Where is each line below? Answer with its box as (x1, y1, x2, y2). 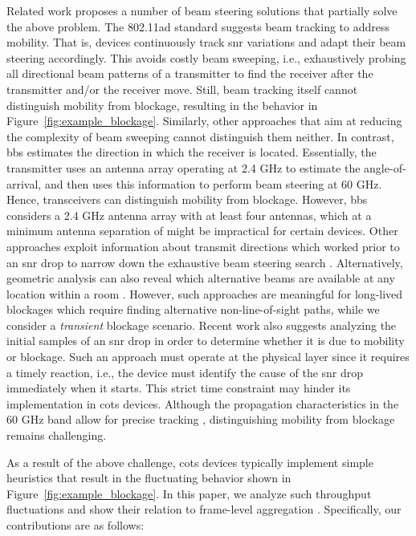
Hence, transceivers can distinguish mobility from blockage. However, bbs (6, 191, 368, 208)
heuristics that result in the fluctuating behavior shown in (6, 469, 292, 486)
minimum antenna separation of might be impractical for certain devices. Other (6, 222, 398, 239)
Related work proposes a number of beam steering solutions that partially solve (6, 2, 398, 18)
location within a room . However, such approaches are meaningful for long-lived (6, 285, 403, 302)
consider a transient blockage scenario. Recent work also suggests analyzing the (6, 316, 397, 333)
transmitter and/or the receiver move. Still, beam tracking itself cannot (6, 80, 358, 97)
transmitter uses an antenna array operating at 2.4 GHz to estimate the (6, 159, 361, 176)
